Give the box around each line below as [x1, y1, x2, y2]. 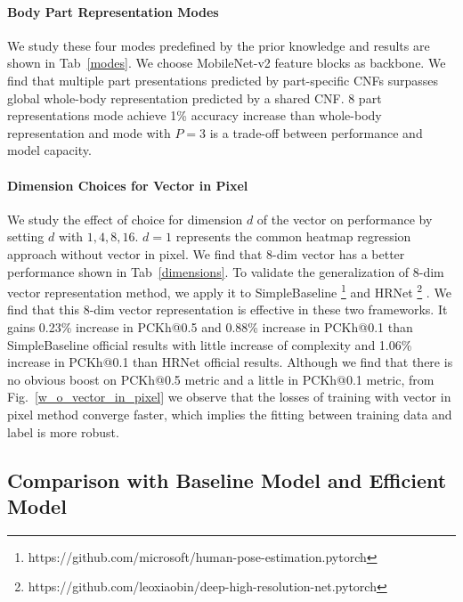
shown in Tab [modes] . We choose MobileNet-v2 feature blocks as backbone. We [7, 53, 446, 72]
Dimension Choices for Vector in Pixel [7, 175, 248, 194]
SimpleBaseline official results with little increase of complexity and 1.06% [7, 335, 412, 354]
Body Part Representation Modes [7, 2, 219, 20]
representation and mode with [7, 123, 171, 142]
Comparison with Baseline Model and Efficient [7, 466, 447, 493]
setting [7, 227, 45, 246]
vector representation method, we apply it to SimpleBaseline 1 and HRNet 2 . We [7, 281, 451, 301]
